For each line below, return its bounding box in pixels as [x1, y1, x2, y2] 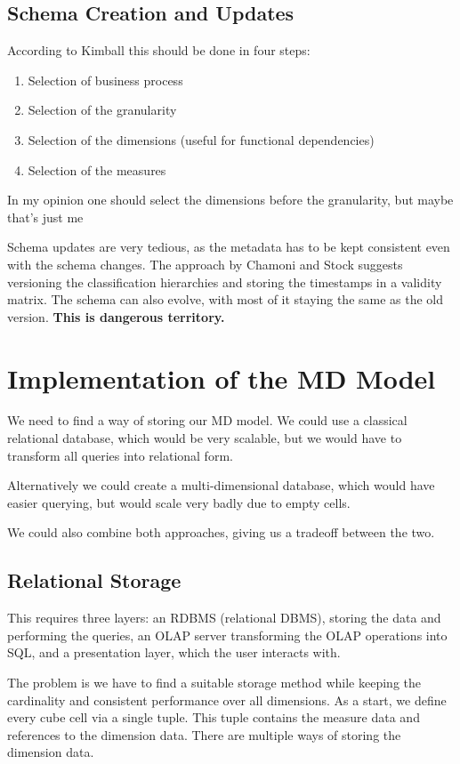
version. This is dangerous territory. [7, 307, 225, 326]
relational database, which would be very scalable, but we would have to [7, 429, 402, 447]
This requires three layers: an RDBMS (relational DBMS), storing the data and [7, 608, 441, 627]
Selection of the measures [28, 160, 166, 179]
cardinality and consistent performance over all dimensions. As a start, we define [7, 690, 447, 709]
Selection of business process [28, 70, 183, 89]
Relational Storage [7, 567, 182, 594]
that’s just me [7, 207, 84, 226]
